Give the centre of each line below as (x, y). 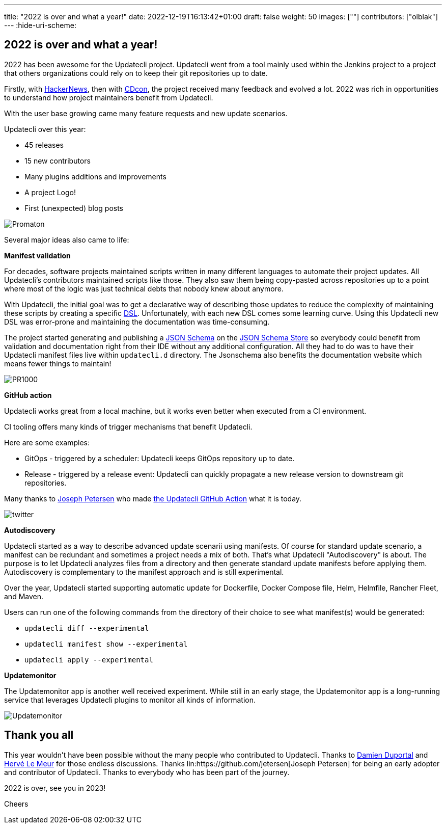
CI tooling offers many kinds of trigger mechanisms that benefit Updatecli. (128, 426)
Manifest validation (37, 255)
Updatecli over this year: (45, 129)
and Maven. (24, 596)
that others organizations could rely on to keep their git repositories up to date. (136, 73)
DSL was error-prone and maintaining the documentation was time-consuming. (137, 322)
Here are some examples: (47, 442)
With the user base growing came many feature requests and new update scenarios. (146, 113)
